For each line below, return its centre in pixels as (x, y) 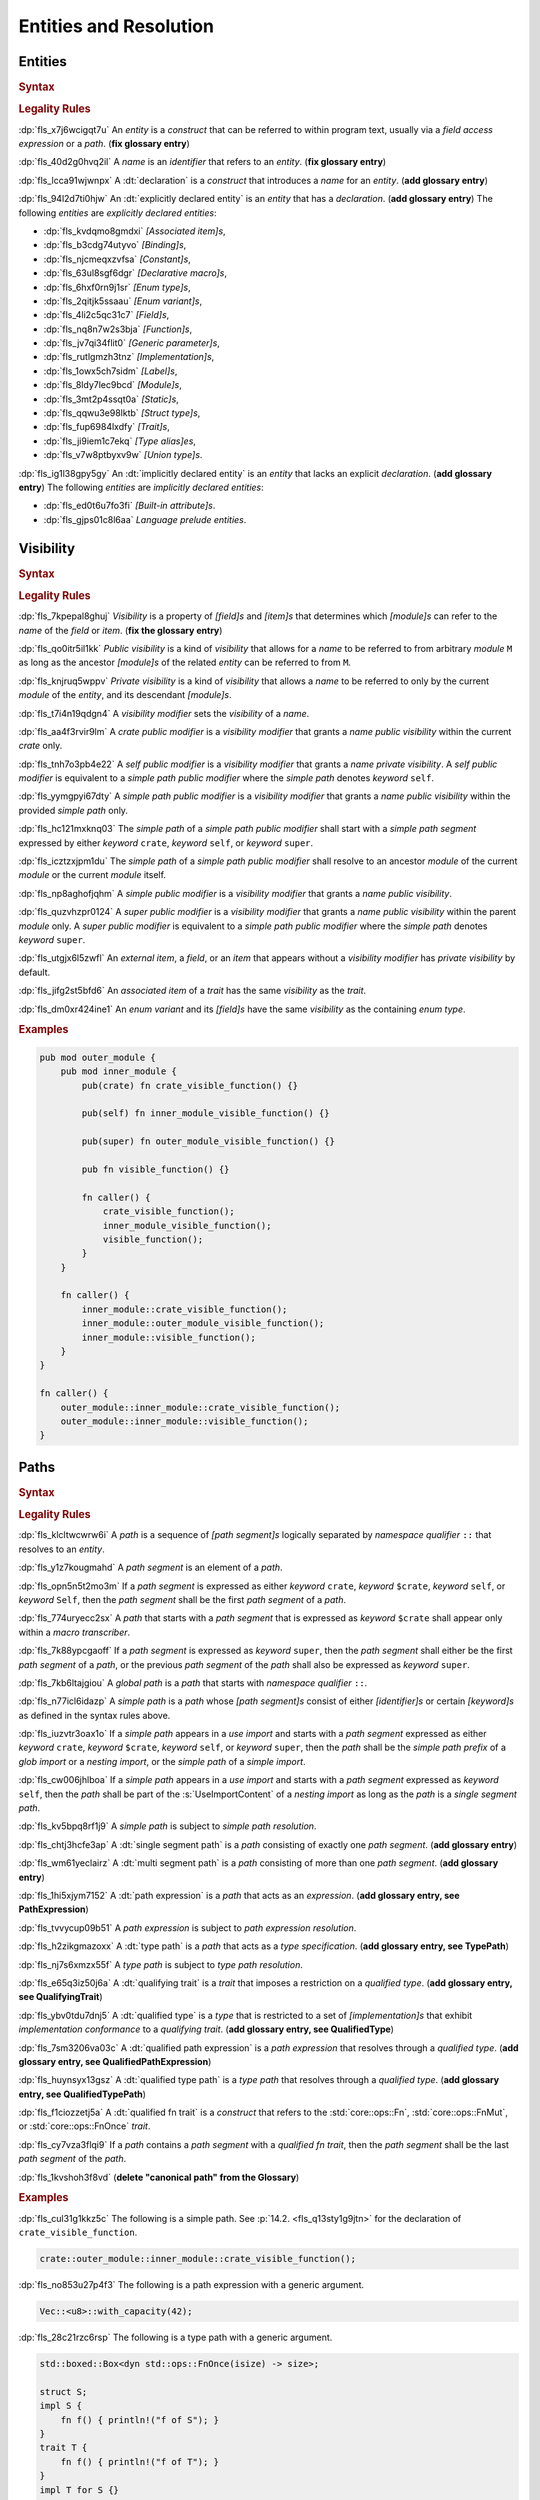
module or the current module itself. (92, 875)
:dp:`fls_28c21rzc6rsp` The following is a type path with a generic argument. (175, 2337)
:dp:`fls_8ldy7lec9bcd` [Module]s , (112, 385)
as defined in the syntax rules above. (94, 1715)
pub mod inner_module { (118, 1071)
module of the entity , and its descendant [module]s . (125, 695)
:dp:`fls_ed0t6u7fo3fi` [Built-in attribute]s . (129, 506)
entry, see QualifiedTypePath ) (82, 2094)
